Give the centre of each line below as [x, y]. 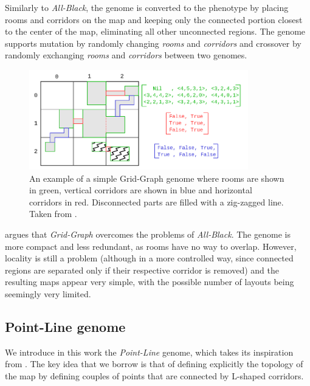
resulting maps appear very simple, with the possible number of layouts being [150, 282]
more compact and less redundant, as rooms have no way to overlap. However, [151, 246]
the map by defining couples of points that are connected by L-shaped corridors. [154, 375]
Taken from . [53, 214]
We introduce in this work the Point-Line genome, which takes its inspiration [149, 352]
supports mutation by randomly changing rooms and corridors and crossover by [153, 43]
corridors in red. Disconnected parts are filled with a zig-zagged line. [157, 202]
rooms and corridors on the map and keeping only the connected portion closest [154, 19]
